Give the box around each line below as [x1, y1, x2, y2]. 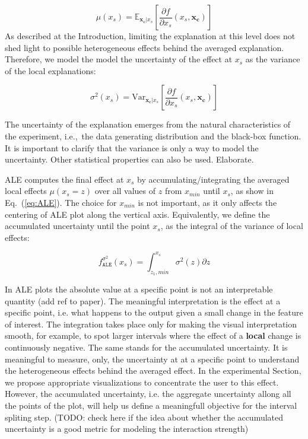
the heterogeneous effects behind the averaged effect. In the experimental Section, [5, 364, 301, 377]
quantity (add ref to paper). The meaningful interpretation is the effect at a [5, 294, 281, 307]
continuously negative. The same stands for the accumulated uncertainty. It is [5, 341, 288, 353]
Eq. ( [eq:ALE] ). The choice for [5, 196, 117, 208]
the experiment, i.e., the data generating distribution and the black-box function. [5, 129, 301, 142]
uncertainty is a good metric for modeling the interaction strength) [5, 422, 249, 435]
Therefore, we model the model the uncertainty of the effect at [5, 53, 233, 65]
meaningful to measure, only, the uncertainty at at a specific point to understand [5, 352, 300, 365]
